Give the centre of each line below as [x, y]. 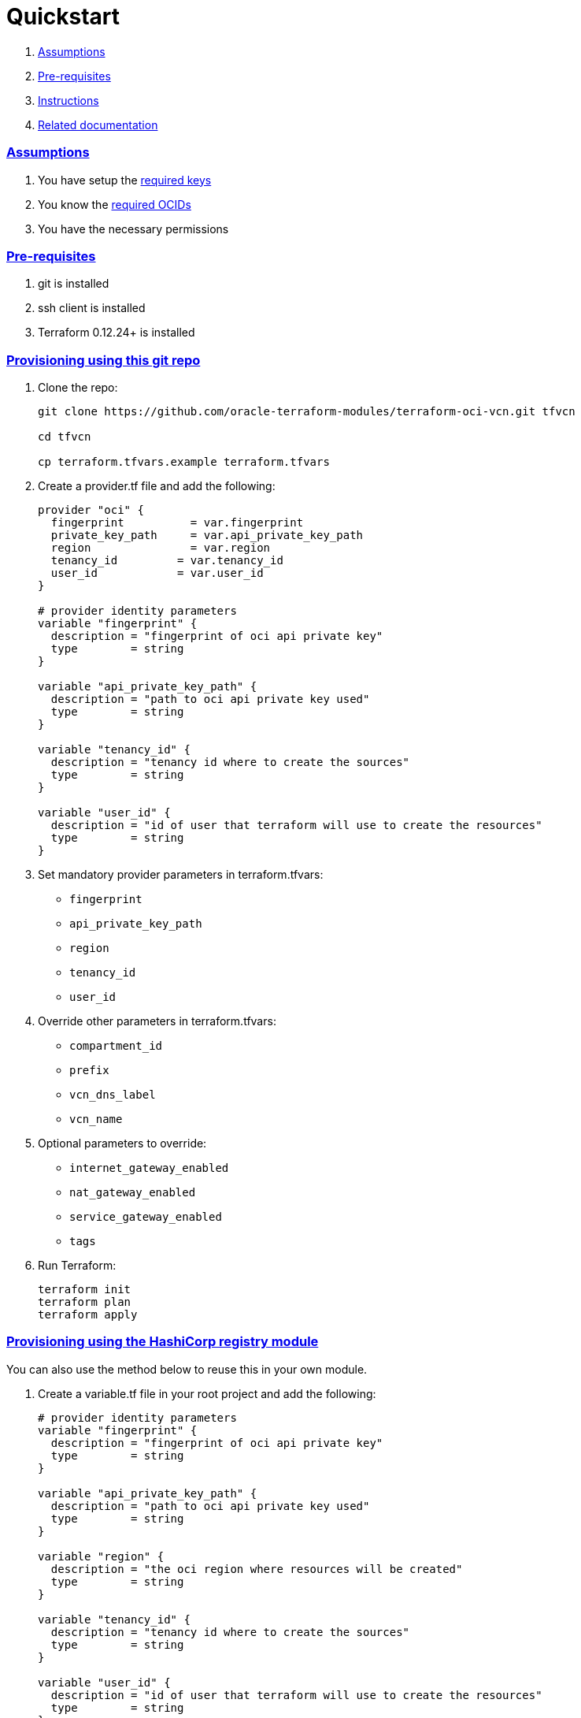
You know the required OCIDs [115, 204]
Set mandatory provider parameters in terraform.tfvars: [181, 874]
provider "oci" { [91, 510]
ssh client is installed [92, 308]
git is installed [74, 284]
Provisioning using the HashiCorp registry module [163, 1342]
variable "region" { [101, 1556]
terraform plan [85, 1302]
